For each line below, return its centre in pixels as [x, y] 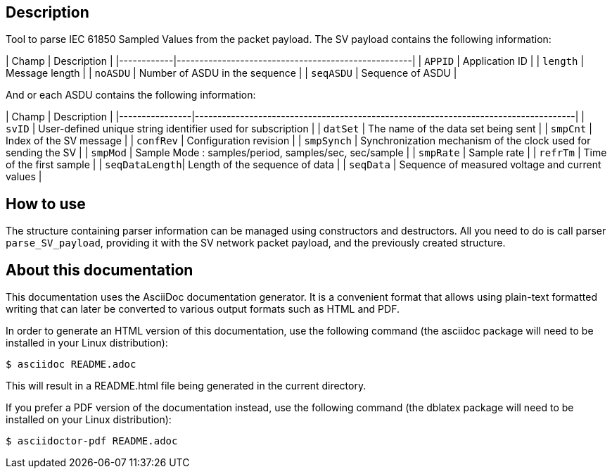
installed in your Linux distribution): [87, 343]
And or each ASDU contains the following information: [131, 95]
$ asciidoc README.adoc [71, 364]
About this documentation [100, 270]
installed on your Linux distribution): [89, 420]
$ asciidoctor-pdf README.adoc [92, 441]
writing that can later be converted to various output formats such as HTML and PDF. [203, 309]
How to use [46, 204]
